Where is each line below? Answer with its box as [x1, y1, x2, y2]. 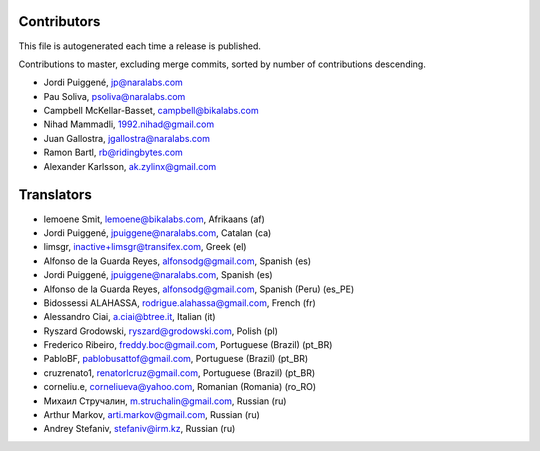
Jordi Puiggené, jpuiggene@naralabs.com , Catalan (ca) [43, 226, 272, 239]
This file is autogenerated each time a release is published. [18, 40, 262, 52]
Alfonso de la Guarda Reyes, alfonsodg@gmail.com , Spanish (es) [43, 255, 312, 267]
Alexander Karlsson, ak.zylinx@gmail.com [43, 160, 217, 172]
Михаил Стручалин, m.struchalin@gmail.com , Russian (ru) [43, 395, 287, 407]
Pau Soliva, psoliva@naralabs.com [43, 90, 186, 102]
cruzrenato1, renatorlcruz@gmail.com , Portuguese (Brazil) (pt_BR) [43, 366, 316, 379]
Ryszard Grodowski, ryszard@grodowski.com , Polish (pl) [43, 325, 279, 337]
